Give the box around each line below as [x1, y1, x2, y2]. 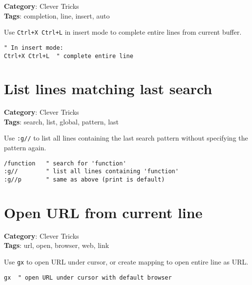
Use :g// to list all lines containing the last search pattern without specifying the [4, 133, 248, 143]
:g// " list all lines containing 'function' [4, 168, 179, 175]
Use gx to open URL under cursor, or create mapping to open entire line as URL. [4, 257, 249, 266]
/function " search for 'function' [4, 160, 126, 167]
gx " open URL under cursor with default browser [4, 274, 172, 281]
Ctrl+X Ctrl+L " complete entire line [4, 52, 133, 60]
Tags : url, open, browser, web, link [4, 240, 109, 250]
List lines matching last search [4, 79, 212, 99]
